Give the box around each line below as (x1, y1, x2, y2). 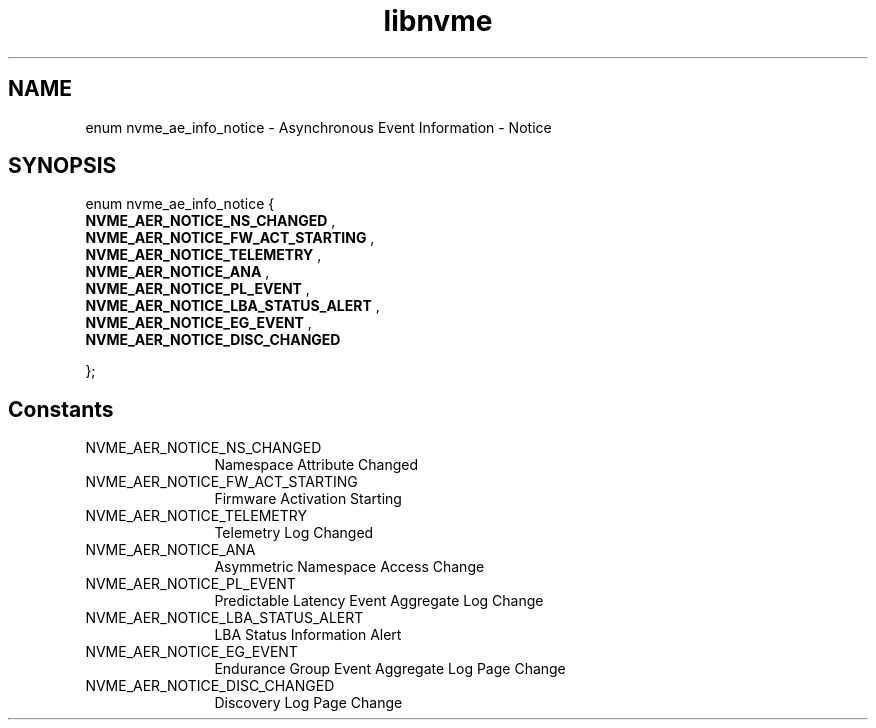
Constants (8, 396, 114, 422)
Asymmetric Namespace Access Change (214, 558, 485, 576)
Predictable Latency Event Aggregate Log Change (214, 592, 544, 610)
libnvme (383, 4, 493, 38)
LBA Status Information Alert (214, 626, 402, 644)
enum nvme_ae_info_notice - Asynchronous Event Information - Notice (85, 118, 552, 136)
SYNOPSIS (8, 153, 117, 179)
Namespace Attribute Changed (214, 456, 418, 474)
